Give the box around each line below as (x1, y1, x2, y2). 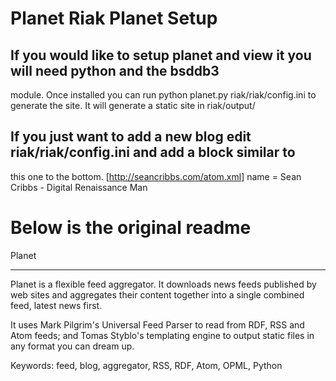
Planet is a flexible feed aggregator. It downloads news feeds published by (10, 278, 317, 290)
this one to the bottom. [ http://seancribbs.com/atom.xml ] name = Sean (10, 170, 302, 182)
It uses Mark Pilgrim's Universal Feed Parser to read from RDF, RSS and (10, 318, 305, 331)
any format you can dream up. (10, 340, 135, 352)
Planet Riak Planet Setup (10, 7, 218, 30)
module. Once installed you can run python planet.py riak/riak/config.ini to (10, 89, 317, 101)
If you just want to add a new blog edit (10, 128, 252, 146)
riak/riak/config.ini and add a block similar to (10, 144, 296, 161)
